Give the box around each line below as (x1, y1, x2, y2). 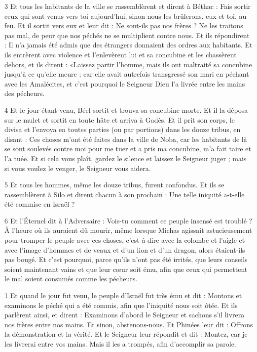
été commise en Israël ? (4, 199, 75, 209)
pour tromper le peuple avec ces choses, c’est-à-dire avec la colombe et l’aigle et (4, 235, 245, 245)
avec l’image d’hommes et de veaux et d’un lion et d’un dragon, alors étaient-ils (4, 244, 245, 255)
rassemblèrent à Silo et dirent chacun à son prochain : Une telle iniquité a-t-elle (4, 189, 245, 199)
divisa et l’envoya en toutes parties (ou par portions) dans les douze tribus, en (4, 124, 241, 134)
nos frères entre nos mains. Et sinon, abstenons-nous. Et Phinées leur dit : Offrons (4, 319, 253, 329)
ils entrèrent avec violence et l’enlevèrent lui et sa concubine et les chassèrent (4, 49, 237, 59)
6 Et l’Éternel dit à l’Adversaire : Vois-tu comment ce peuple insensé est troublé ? (4, 215, 253, 225)
